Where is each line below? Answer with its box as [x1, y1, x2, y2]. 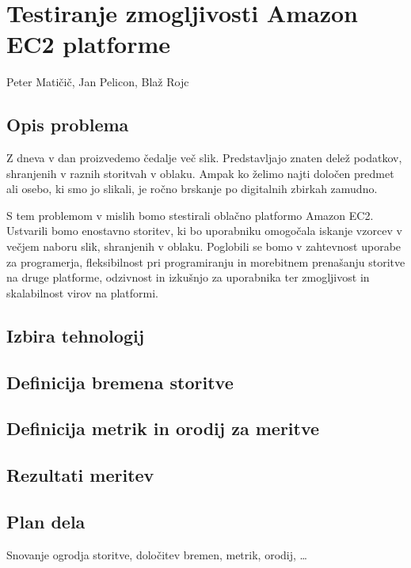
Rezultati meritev [6, 463, 154, 487]
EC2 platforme [6, 28, 171, 60]
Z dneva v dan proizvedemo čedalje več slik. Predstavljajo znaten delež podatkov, [6, 150, 402, 166]
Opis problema [6, 112, 129, 137]
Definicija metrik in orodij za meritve [6, 416, 320, 441]
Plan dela [6, 509, 86, 533]
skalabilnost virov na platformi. [6, 284, 158, 301]
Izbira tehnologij [6, 323, 145, 347]
